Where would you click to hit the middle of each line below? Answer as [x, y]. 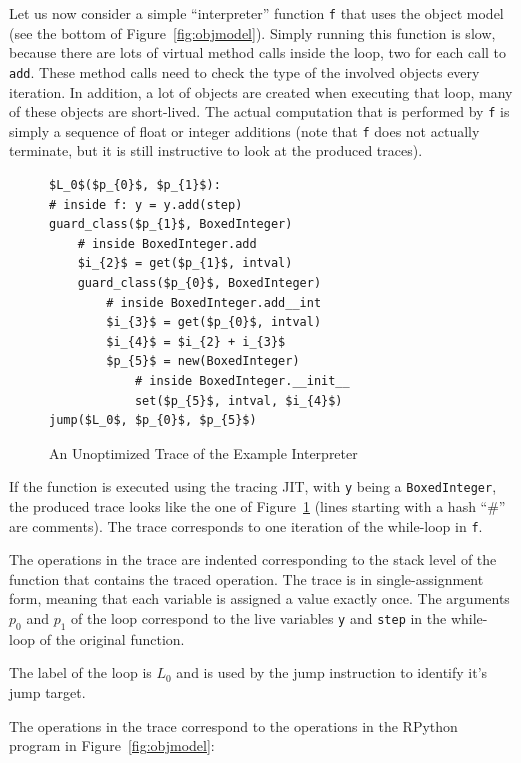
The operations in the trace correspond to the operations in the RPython [233, 725]
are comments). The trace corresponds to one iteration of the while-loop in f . [246, 525]
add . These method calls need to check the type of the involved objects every [244, 71]
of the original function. [112, 638]
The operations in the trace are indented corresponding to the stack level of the [253, 559]
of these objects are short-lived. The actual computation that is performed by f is [259, 111]
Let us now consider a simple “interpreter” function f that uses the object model [256, 13]
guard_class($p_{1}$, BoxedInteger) [171, 224]
